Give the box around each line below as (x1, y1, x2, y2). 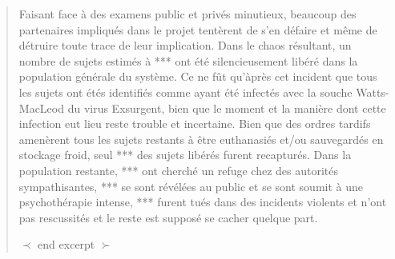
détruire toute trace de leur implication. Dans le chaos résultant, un (18, 37, 352, 54)
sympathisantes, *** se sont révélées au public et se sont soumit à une (18, 177, 364, 194)
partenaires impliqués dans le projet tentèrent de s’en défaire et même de (18, 21, 377, 38)
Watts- (356, 83, 389, 100)
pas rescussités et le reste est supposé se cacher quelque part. (18, 209, 318, 225)
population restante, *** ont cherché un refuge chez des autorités (18, 161, 338, 178)
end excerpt (38, 236, 95, 253)
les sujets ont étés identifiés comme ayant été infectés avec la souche (18, 83, 353, 100)
